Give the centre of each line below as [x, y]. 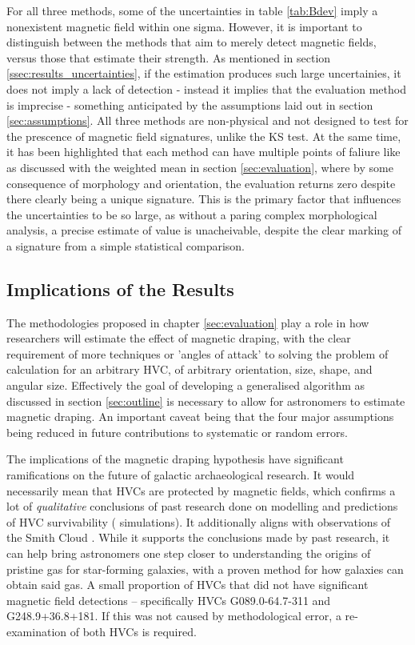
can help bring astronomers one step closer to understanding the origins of [189, 553]
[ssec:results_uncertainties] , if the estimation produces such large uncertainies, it [204, 73]
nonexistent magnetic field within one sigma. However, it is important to [184, 26]
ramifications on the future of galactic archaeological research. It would [181, 475]
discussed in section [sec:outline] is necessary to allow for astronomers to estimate [206, 401]
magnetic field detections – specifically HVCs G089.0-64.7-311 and [169, 600]
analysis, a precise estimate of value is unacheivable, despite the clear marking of [204, 230]
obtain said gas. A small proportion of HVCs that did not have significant [188, 585]
